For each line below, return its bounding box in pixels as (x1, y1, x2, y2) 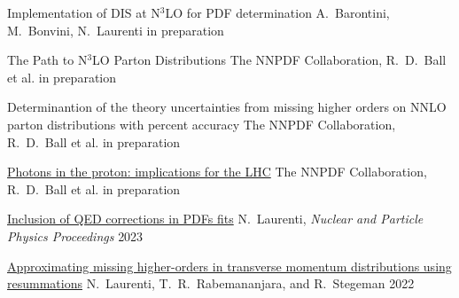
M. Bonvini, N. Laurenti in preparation (7, 20, 224, 39)
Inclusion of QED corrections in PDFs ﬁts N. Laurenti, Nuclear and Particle (7, 209, 424, 228)
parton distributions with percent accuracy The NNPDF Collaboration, (7, 114, 396, 133)
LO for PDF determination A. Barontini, (165, 4, 390, 21)
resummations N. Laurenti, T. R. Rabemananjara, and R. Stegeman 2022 (7, 274, 415, 293)
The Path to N (7, 51, 88, 69)
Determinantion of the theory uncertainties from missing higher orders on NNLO (7, 98, 447, 116)
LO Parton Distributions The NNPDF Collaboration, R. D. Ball (92, 51, 447, 69)
